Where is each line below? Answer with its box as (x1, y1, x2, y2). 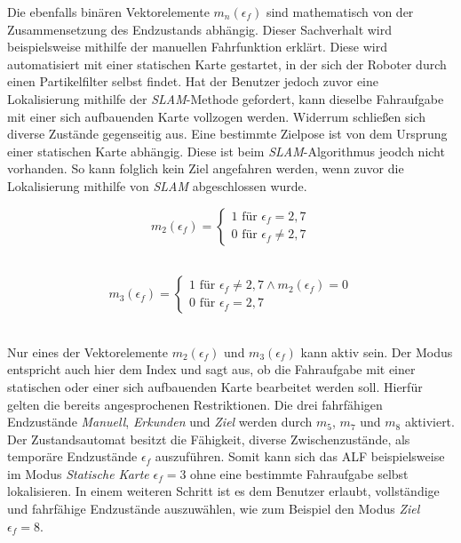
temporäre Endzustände (7, 447, 138, 466)
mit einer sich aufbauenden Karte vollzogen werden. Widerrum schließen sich (7, 107, 425, 125)
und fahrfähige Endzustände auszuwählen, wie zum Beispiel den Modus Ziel (7, 499, 420, 518)
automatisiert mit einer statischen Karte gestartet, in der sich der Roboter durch (7, 54, 447, 73)
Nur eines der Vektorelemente (7, 342, 169, 361)
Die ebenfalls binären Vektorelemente (7, 3, 210, 20)
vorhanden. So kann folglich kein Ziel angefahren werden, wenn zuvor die (7, 159, 404, 178)
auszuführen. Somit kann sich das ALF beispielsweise (155, 447, 445, 466)
